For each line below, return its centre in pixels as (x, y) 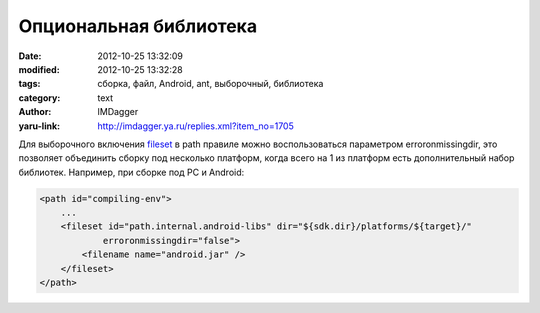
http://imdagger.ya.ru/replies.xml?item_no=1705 (195, 126)
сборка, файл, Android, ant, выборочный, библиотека (210, 84)
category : (39, 97)
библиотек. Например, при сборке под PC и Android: (131, 172)
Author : (35, 112)
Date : (30, 56)
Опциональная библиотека (138, 26)
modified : (39, 69)
